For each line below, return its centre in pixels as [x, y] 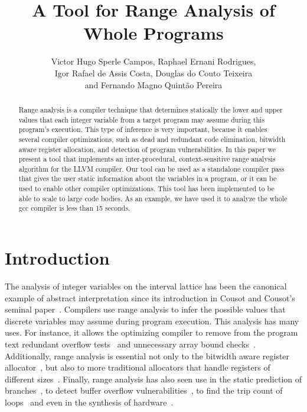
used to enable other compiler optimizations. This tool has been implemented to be [146, 189]
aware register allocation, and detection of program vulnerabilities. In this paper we [147, 149]
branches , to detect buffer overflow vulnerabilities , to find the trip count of [144, 390]
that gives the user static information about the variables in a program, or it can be [148, 178]
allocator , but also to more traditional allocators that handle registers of [138, 367]
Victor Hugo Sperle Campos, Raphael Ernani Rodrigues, [153, 61]
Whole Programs [153, 33]
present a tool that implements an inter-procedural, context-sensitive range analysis [147, 159]
